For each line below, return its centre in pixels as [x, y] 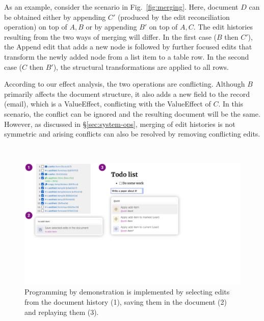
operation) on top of [36, 27]
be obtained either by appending [55, 17]
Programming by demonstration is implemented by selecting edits [127, 292]
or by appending [111, 27]
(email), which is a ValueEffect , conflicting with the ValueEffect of [108, 104]
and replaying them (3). [62, 312]
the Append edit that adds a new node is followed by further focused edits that [128, 47]
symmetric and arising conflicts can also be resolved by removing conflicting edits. [132, 134]
